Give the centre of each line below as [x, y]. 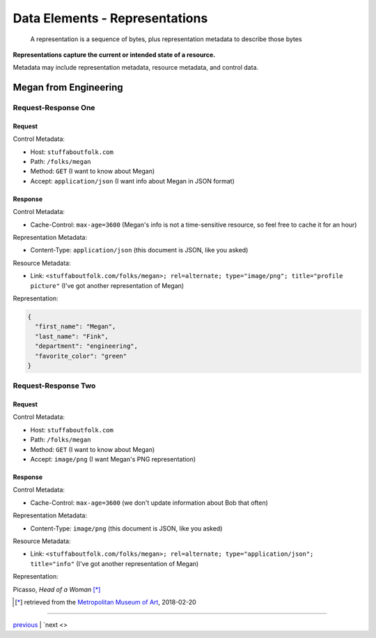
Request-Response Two [54, 386]
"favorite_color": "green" [81, 356]
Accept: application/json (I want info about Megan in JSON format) [132, 181]
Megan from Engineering [68, 88]
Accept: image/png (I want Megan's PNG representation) [113, 459]
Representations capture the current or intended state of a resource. [114, 54]
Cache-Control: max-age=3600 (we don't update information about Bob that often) [149, 503]
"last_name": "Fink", [72, 336]
